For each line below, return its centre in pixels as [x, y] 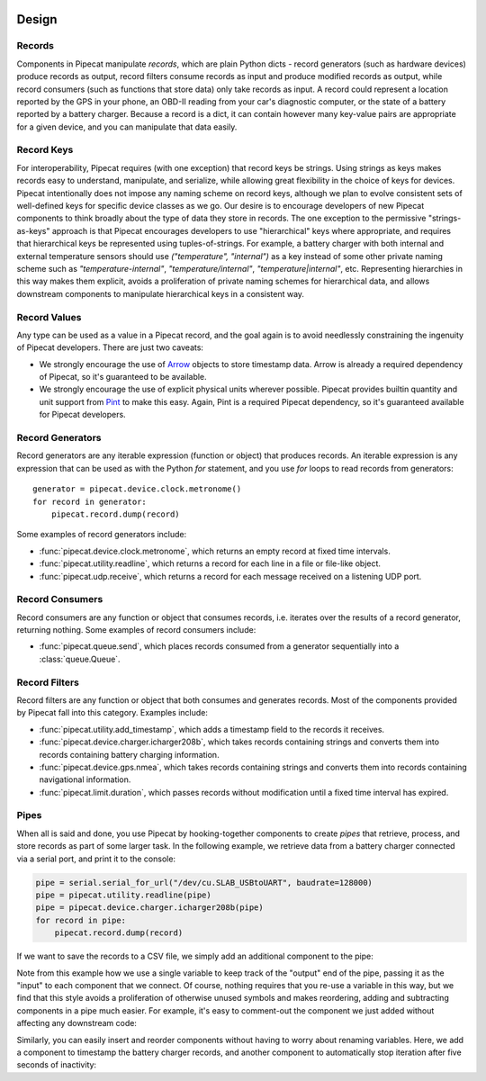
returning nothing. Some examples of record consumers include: [136, 630]
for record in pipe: [81, 920]
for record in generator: [90, 501]
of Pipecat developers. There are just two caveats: [110, 347]
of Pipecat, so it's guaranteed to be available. [123, 377]
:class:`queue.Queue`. [80, 659]
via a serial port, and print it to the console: [96, 859]
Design [37, 19]
